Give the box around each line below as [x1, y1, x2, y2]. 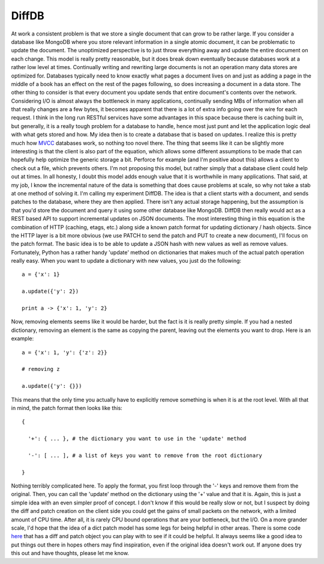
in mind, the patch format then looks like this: [11, 404, 122, 411]
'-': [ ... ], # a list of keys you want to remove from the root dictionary [28, 452, 262, 459]
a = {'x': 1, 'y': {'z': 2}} [22, 349, 107, 356]
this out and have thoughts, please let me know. [11, 550, 129, 557]
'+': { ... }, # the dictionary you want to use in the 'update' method [28, 435, 247, 442]
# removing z [22, 366, 60, 373]
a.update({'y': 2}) [22, 288, 79, 295]
